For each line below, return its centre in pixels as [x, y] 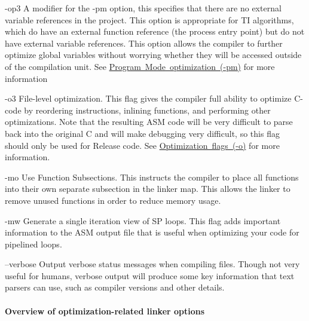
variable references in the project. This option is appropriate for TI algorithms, [149, 19]
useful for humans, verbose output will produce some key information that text [150, 275]
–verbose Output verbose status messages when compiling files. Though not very [152, 264]
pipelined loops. [33, 244]
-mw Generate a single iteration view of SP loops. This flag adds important [143, 220]
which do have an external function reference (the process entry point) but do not [155, 31]
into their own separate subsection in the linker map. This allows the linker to [148, 189]
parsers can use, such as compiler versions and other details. [115, 287]
